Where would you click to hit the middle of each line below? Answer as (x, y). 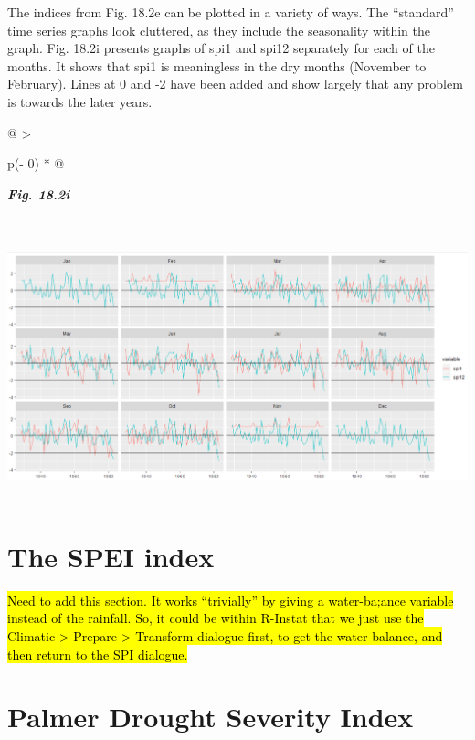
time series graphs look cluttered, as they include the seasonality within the (219, 30)
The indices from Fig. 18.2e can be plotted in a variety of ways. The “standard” (231, 12)
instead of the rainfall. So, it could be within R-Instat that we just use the (216, 618)
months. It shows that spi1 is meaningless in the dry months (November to (217, 65)
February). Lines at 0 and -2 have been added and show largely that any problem (235, 84)
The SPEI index (111, 556)
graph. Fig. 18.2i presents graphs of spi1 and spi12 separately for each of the (221, 48)
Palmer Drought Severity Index (211, 717)
